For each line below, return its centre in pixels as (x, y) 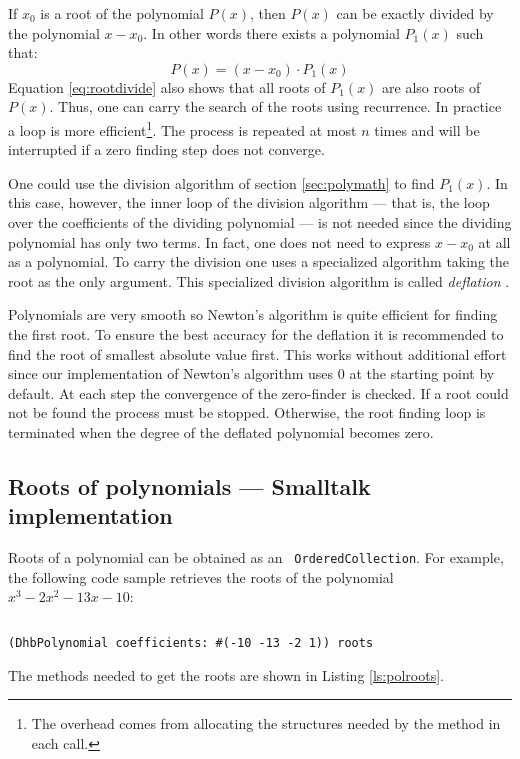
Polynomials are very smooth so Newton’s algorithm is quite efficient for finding (253, 314)
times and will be (427, 129)
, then (267, 13)
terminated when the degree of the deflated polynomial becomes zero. (221, 431)
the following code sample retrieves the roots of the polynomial (201, 576)
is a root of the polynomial (122, 13)
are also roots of (431, 86)
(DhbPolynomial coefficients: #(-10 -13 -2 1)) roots (191, 642)
